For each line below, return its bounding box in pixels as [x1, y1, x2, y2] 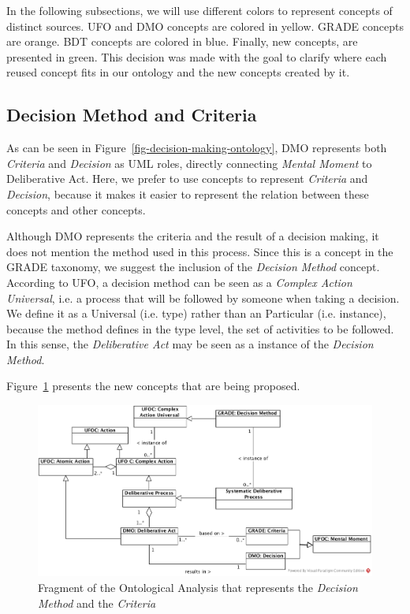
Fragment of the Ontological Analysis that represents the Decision [38, 579, 358, 595]
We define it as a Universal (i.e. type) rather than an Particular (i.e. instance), [6, 305, 386, 322]
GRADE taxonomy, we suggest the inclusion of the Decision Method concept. [6, 259, 380, 275]
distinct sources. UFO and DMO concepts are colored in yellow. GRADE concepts [6, 17, 404, 34]
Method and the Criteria [38, 594, 156, 611]
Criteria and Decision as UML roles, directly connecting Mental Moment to [6, 154, 372, 171]
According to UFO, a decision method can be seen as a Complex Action [6, 274, 352, 290]
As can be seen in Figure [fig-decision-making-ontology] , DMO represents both [6, 140, 387, 156]
